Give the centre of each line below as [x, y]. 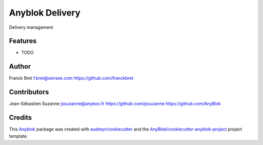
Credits [20, 118]
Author [20, 66]
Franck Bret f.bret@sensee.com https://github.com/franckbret [71, 78]
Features [23, 41]
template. [19, 136]
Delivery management [31, 27]
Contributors [29, 92]
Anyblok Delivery [45, 13]
